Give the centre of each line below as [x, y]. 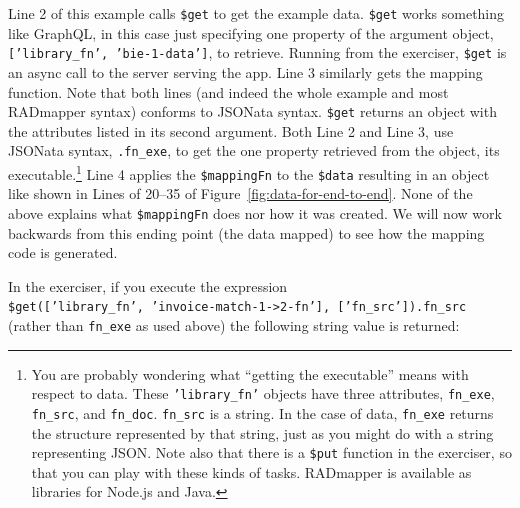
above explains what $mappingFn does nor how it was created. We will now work [255, 212]
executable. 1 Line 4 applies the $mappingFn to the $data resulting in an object [249, 172]
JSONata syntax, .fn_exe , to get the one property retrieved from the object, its [254, 150]
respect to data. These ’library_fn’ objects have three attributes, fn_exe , [263, 393]
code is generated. [63, 252]
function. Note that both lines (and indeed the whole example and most [228, 91]
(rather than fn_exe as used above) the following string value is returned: [234, 325]
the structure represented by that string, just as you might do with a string [262, 432]
